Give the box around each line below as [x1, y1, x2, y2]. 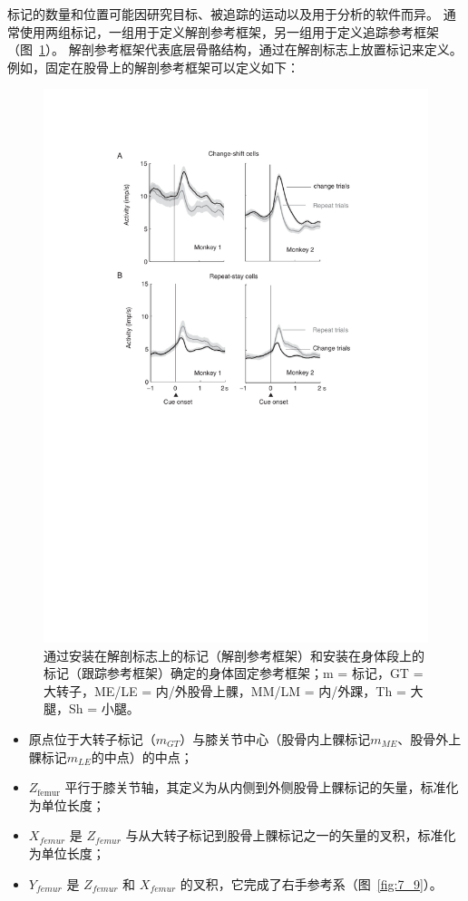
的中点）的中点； [91, 747, 193, 766]
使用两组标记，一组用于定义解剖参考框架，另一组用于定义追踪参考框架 [19, 22, 439, 41]
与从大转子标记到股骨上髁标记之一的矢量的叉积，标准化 [125, 826, 456, 845]
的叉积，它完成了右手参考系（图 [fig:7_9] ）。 [180, 874, 443, 893]
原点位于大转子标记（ [28, 729, 156, 748]
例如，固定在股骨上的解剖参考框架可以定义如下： [7, 57, 299, 76]
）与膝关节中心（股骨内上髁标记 [180, 729, 371, 748]
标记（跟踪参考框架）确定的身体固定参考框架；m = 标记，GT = [44, 664, 424, 683]
